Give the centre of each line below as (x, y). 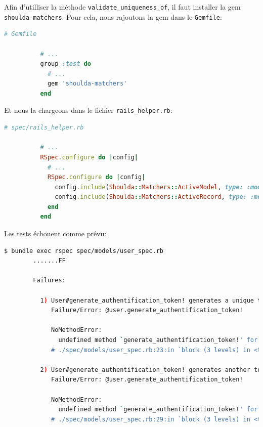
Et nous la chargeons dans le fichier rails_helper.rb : (88, 110)
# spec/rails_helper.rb (44, 128)
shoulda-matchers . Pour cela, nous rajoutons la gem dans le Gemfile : (113, 16)
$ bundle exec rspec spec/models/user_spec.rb (84, 251)
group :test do (65, 64)
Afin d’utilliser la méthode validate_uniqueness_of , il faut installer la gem (122, 7)
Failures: (49, 281)
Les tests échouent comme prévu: (55, 233)
